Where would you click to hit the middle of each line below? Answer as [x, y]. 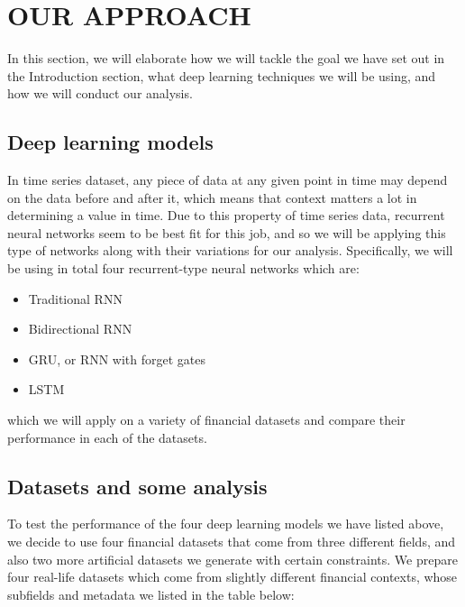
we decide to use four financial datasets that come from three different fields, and [232, 542]
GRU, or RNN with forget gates [117, 359]
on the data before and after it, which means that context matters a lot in [212, 197]
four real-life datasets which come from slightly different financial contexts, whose [232, 577]
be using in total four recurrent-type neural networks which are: [183, 268]
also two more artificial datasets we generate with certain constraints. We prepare [232, 559]
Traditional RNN [75, 298]
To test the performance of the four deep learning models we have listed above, [226, 524]
